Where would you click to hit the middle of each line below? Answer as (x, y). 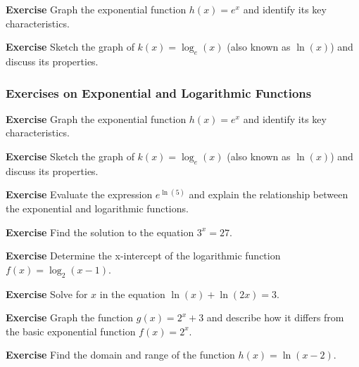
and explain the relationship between (269, 194)
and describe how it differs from (275, 317)
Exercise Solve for (47, 294)
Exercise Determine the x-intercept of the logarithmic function (143, 256)
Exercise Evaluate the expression (79, 194)
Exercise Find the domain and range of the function (120, 355)
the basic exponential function (71, 331)
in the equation (132, 294)
